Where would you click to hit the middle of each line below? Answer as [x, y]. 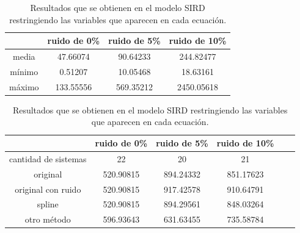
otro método [48, 219]
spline [48, 204]
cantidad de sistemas [48, 158]
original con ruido [48, 189]
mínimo [24, 71]
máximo [24, 86]
